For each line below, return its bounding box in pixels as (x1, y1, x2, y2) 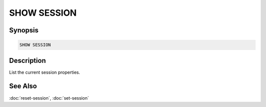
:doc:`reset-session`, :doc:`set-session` (9, 95, 89, 101)
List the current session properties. (9, 69, 81, 75)
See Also (9, 82, 37, 90)
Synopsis (9, 26, 39, 34)
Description (9, 56, 46, 65)
